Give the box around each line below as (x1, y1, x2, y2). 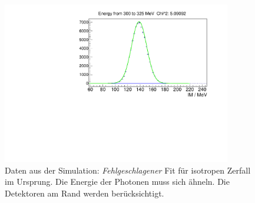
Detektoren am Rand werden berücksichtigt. (5, 187, 164, 199)
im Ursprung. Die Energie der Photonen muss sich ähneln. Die (5, 175, 230, 188)
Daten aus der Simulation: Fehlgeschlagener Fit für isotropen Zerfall (5, 164, 251, 176)
